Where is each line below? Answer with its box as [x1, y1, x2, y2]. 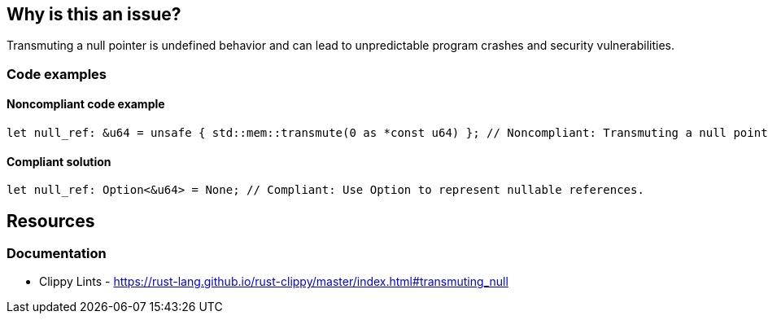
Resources [7, 210, 95, 231]
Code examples [7, 65, 107, 82]
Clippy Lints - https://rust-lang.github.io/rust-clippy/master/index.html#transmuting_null [39, 274, 508, 289]
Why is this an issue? [7, 4, 181, 24]
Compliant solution [7, 154, 111, 169]
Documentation [7, 245, 107, 262]
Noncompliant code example [7, 97, 165, 112]
